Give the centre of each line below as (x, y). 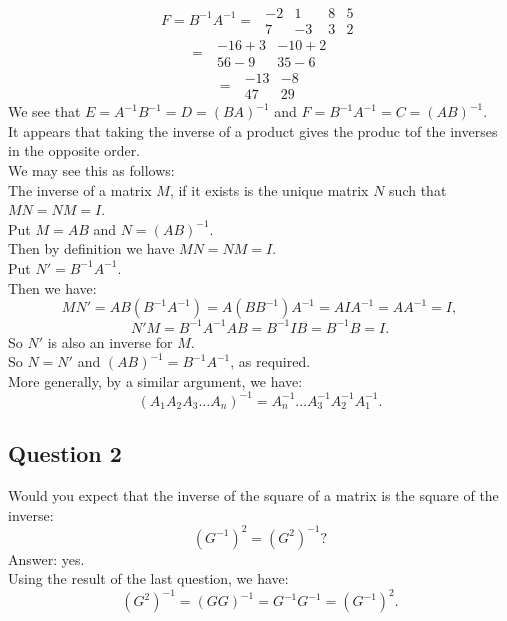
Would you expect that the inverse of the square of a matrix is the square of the (253, 495)
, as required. (270, 361)
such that (418, 189)
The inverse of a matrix (80, 189)
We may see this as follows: (91, 169)
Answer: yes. (46, 558)
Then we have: (52, 287)
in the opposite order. (74, 150)
